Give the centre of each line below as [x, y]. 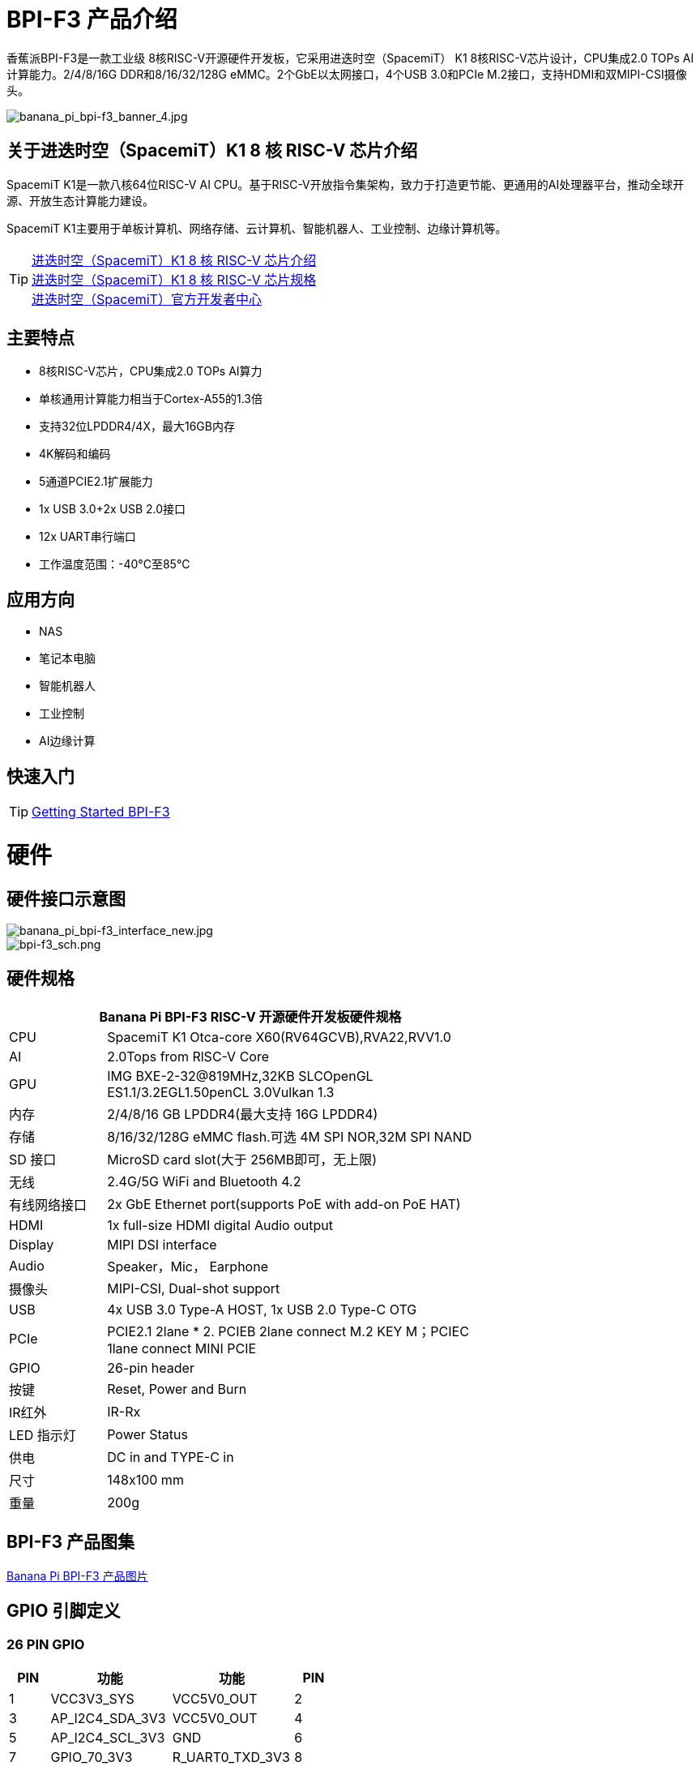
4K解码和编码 [75, 454]
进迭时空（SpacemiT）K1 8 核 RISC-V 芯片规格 [174, 279]
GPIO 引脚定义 [64, 1611]
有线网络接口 [48, 1204]
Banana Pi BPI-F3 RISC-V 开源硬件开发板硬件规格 [250, 1016]
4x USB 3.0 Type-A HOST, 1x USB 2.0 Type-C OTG [262, 1309]
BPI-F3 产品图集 [71, 1542]
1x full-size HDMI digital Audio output [220, 1225]
